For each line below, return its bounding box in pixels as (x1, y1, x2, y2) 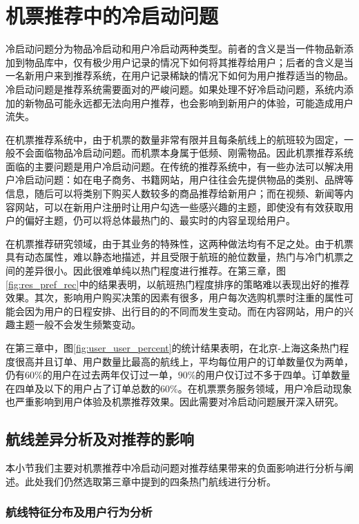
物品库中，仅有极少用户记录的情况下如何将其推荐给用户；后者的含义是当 (24, 54, 353, 69)
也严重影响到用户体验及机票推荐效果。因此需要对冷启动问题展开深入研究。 (6, 394, 344, 409)
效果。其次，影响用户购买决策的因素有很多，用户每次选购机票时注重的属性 (6, 290, 344, 305)
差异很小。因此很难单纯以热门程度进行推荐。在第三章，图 (24, 263, 286, 278)
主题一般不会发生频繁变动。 (14, 317, 141, 332)
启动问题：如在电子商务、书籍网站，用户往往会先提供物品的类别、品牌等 (24, 172, 353, 187)
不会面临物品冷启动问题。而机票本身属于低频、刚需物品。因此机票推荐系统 (14, 145, 353, 160)
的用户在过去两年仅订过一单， (42, 367, 178, 382)
